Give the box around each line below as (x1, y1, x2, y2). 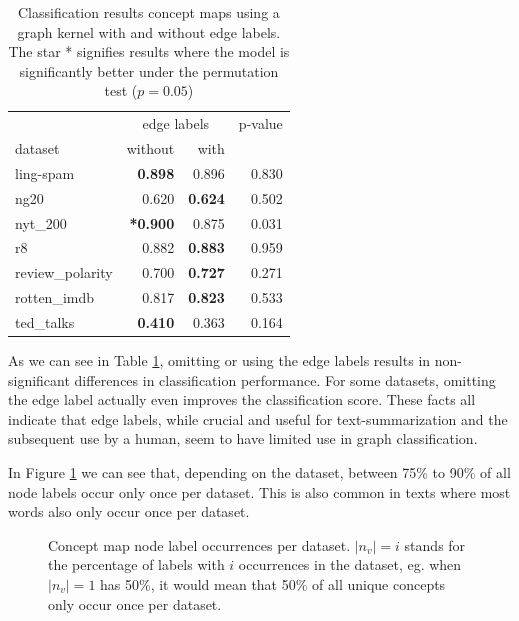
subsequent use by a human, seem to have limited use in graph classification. (8, 428, 478, 449)
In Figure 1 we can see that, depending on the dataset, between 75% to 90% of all (8, 462, 511, 483)
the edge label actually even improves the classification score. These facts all (8, 389, 476, 410)
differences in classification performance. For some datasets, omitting (74, 369, 496, 390)
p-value (238, 113, 283, 134)
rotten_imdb (15, 287, 95, 308)
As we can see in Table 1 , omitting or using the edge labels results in (8, 350, 431, 371)
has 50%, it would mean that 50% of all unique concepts (100, 574, 446, 594)
